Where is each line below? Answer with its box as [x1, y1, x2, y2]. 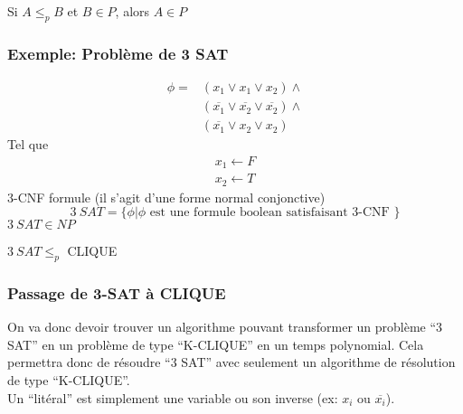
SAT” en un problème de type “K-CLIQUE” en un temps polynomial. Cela [7, 334, 424, 353]
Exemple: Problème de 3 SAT [7, 42, 229, 64]
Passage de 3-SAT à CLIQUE [7, 281, 226, 304]
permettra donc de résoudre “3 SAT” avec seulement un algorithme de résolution [7, 353, 456, 372]
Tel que [7, 135, 49, 154]
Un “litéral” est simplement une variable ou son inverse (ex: [7, 388, 338, 407]
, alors [115, 2, 150, 20]
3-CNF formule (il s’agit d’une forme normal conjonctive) [7, 187, 326, 206]
